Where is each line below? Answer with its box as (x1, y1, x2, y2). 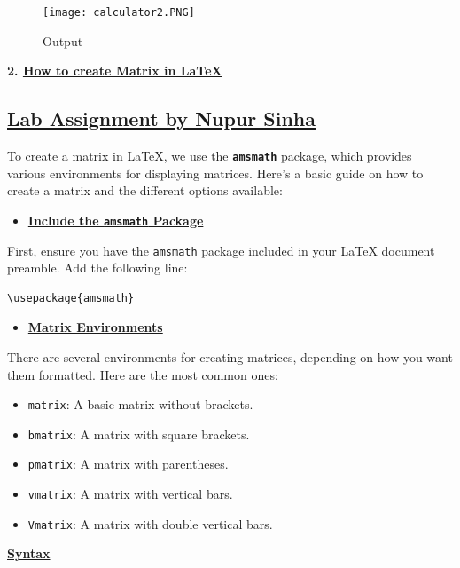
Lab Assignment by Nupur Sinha (7, 105, 316, 132)
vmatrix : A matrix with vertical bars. (27, 485, 233, 503)
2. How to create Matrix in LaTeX (7, 61, 222, 80)
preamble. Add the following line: (7, 258, 188, 277)
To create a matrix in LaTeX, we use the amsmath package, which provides (7, 146, 412, 165)
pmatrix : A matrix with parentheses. (27, 454, 229, 473)
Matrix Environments (27, 318, 163, 336)
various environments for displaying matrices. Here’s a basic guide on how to (7, 163, 424, 182)
